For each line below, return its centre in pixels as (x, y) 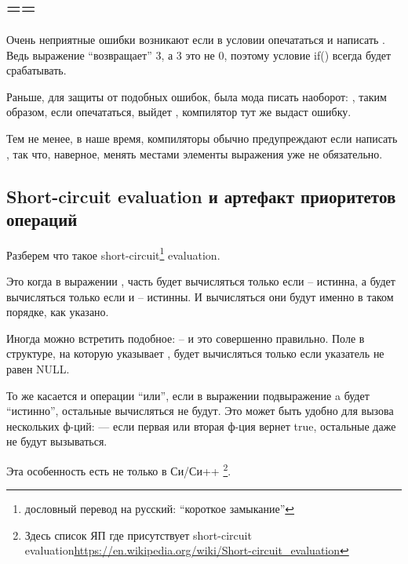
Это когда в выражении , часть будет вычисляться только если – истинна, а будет (201, 281)
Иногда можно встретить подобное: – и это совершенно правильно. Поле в (186, 338)
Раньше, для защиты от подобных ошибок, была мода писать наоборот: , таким (197, 96)
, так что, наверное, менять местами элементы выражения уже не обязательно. (195, 153)
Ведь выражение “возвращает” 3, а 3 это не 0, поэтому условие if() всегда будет (199, 55)
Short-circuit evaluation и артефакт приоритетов (201, 196)
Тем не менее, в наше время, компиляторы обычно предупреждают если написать (202, 138)
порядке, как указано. (58, 312)
